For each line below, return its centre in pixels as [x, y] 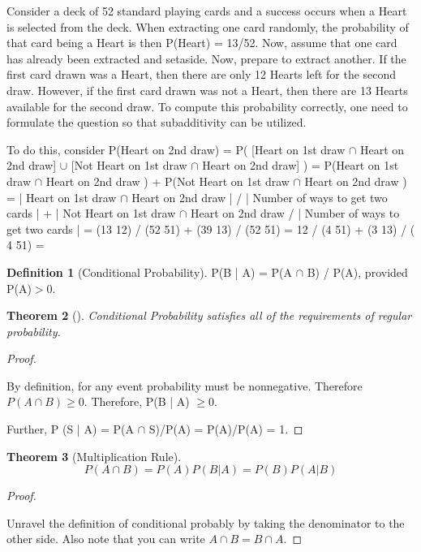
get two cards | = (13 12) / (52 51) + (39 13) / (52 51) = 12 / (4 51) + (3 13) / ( [211, 229]
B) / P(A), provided [357, 272]
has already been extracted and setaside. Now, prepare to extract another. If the [206, 58]
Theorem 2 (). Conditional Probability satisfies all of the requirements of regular [209, 315]
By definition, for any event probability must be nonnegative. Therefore [185, 385]
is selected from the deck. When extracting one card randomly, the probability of [208, 26]
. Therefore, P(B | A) [137, 401]
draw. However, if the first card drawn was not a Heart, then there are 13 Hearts [207, 90]
